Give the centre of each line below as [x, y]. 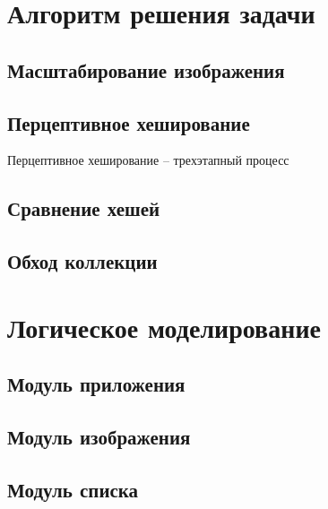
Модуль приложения [96, 384]
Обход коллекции [82, 261]
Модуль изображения [99, 437]
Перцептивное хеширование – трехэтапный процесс [148, 160]
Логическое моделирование [164, 327]
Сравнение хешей [84, 208]
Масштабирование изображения [146, 69]
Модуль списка [73, 489]
